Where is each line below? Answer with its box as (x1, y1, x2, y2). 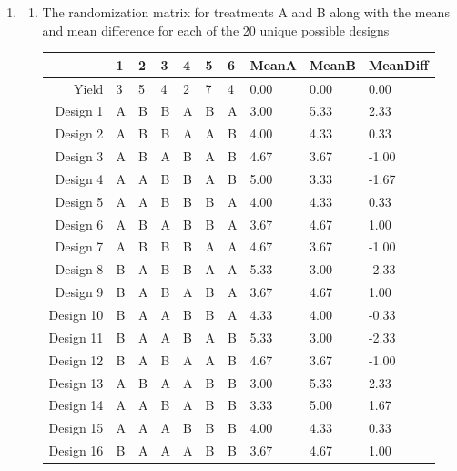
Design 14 (48, 395, 104, 415)
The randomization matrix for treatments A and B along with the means (42, 3, 450, 21)
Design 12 (48, 350, 104, 369)
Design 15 (48, 418, 104, 437)
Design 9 (55, 282, 104, 302)
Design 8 (55, 260, 104, 279)
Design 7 (55, 237, 104, 256)
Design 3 (55, 147, 104, 166)
